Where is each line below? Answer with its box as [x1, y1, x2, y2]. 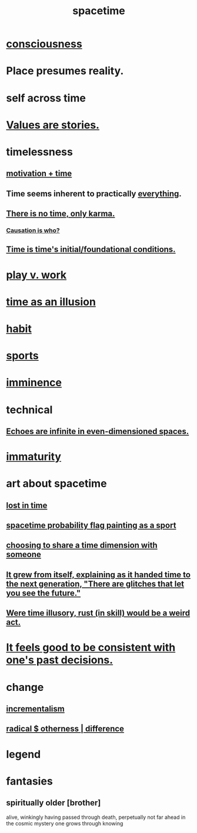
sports [6, 349, 39, 363]
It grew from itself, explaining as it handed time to [6, 569, 191, 580]
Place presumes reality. [6, 64, 124, 78]
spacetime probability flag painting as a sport [6, 521, 176, 531]
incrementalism [6, 704, 65, 714]
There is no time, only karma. [6, 209, 115, 219]
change [6, 680, 44, 694]
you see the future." [6, 588, 81, 598]
